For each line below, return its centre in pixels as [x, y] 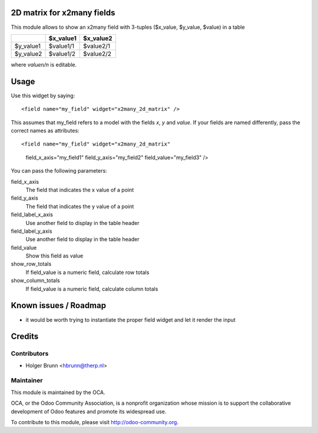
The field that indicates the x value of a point [80, 190]
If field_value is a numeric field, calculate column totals [92, 289]
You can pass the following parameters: [59, 171]
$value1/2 [62, 54]
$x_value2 [98, 38]
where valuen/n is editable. [44, 64]
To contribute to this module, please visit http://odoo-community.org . [95, 422]
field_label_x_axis [32, 214]
